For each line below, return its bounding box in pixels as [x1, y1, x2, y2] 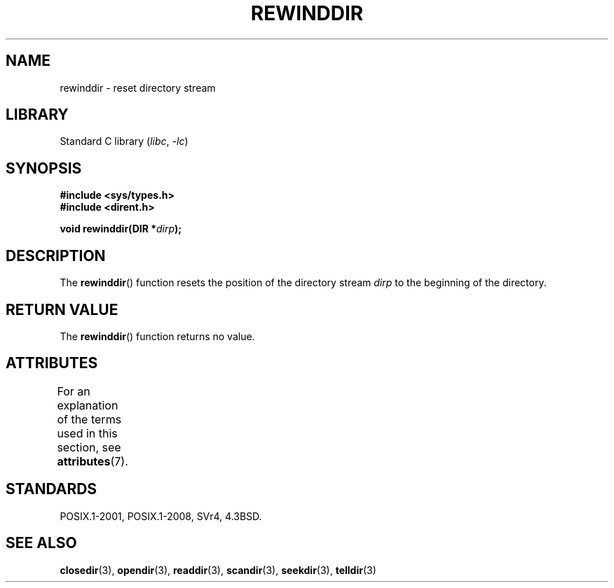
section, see [57, 440, 121, 454]
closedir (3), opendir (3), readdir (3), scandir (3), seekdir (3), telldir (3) [60, 563, 376, 576]
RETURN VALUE [6, 300, 118, 318]
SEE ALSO [6, 534, 77, 552]
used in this [57, 426, 118, 440]
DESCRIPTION [6, 246, 106, 265]
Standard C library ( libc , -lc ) [60, 135, 189, 148]
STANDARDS [6, 480, 97, 498]
